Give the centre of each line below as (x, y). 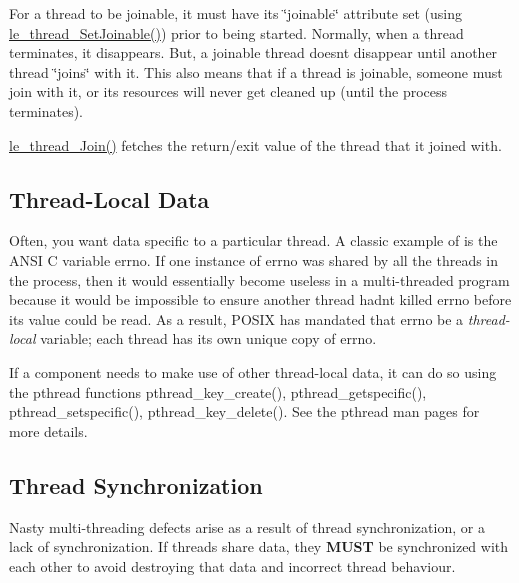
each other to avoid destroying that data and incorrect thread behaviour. (232, 565)
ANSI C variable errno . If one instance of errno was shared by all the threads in (254, 259)
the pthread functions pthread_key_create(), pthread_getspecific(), (218, 391)
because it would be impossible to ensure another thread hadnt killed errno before (260, 299)
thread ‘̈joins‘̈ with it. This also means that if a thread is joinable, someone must (256, 71)
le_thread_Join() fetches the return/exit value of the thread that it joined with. (255, 144)
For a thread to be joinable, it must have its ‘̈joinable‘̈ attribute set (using (235, 13)
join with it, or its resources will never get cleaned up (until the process (228, 91)
